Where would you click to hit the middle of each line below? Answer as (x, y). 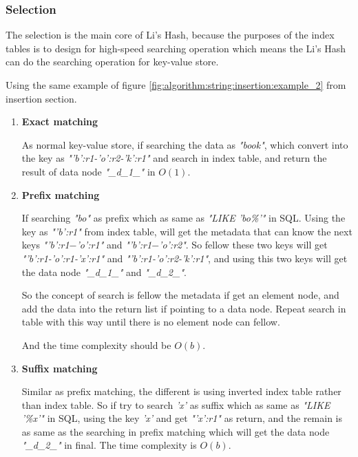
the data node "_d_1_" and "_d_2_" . (104, 272)
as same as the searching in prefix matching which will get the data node (176, 431)
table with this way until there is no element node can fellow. (151, 322)
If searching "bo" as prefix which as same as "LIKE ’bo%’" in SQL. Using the (183, 218)
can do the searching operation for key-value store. (112, 62)
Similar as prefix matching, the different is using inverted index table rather (181, 391)
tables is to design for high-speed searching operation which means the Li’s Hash (176, 48)
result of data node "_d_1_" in (88, 171)
